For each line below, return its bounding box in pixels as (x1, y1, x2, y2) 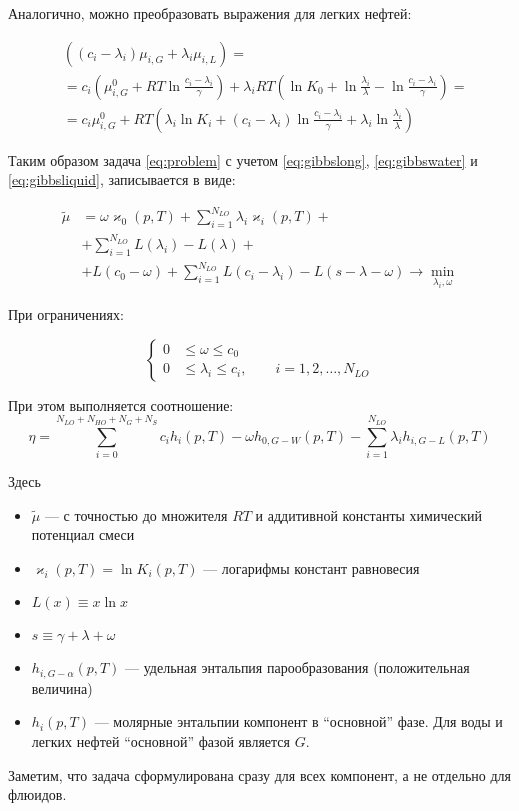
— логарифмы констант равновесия (203, 557, 420, 578)
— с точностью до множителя (44, 504, 228, 525)
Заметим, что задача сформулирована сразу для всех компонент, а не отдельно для (8, 764, 511, 785)
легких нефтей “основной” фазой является (31, 730, 290, 751)
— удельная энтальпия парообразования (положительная (125, 657, 470, 678)
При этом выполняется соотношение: (8, 394, 234, 415)
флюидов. (8, 784, 67, 805)
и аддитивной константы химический (255, 504, 483, 525)
